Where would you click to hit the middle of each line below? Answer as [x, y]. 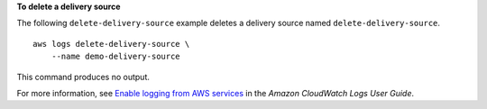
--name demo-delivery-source [115, 57]
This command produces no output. [83, 77]
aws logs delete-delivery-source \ [111, 44]
